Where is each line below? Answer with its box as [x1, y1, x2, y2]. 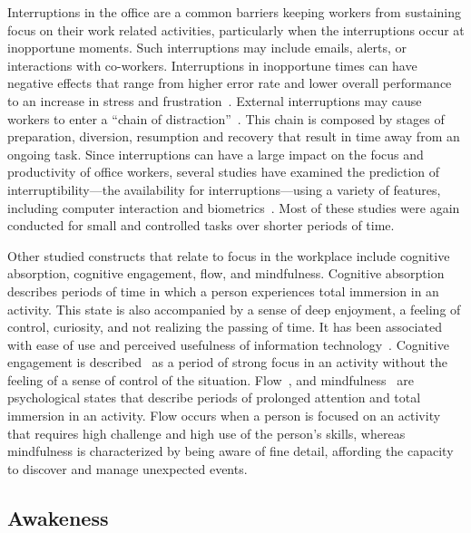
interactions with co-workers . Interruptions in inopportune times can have [7, 55, 417, 74]
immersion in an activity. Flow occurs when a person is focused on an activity [7, 406, 441, 425]
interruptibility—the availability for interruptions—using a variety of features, [7, 179, 441, 199]
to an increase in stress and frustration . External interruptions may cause [7, 91, 422, 110]
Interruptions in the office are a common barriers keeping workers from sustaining [7, 3, 462, 21]
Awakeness [7, 503, 109, 531]
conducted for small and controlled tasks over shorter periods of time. [7, 216, 395, 235]
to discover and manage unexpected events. [7, 459, 248, 478]
